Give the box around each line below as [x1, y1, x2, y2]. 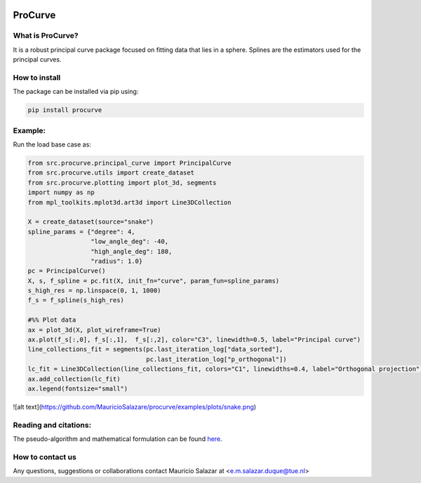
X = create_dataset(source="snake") [27, 218, 154, 226]
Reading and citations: [13, 420, 91, 430]
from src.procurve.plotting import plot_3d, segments [27, 179, 217, 186]
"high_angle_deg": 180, [90, 247, 173, 255]
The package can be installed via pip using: [13, 88, 139, 96]
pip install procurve [27, 106, 102, 114]
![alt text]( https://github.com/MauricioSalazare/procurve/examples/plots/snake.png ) [13, 402, 256, 411]
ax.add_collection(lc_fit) [27, 375, 121, 383]
